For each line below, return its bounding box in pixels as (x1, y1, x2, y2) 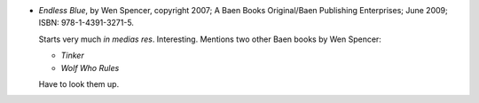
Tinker (60, 50, 84, 61)
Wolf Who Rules (60, 62, 120, 73)
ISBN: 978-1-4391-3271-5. (38, 18, 135, 28)
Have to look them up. (38, 78, 120, 89)
